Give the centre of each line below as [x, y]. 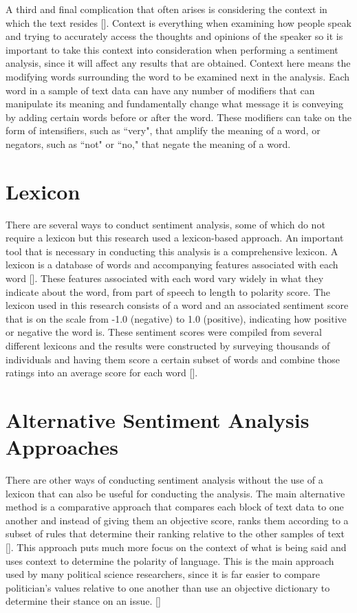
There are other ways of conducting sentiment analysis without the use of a [164, 480]
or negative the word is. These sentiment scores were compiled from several [164, 332]
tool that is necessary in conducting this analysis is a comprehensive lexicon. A [172, 251]
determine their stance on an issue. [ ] [83, 601]
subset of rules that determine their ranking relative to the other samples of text [175, 534]
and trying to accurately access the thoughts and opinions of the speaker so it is [174, 36]
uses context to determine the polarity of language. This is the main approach [170, 560]
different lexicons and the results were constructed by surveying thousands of [168, 345]
